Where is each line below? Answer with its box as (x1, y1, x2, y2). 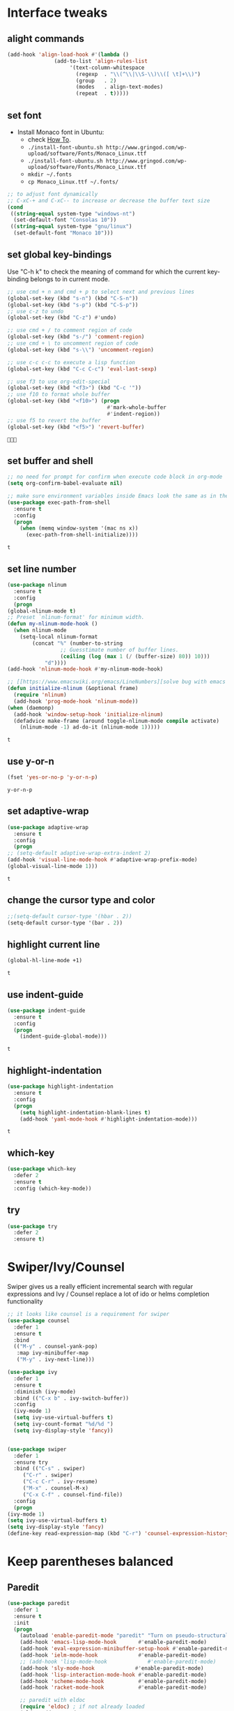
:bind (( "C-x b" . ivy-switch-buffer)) (13, 1394, 130, 1402)
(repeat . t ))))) (75, 90, 130, 97)
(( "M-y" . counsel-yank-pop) (13, 1343, 98, 1350)
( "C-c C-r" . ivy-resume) (22, 1478, 98, 1486)
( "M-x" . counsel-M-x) (22, 1485, 89, 1492)
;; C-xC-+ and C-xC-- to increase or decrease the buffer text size (7, 197, 210, 204)
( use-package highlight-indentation (7, 1083, 114, 1090)
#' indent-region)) (107, 410, 160, 417)
